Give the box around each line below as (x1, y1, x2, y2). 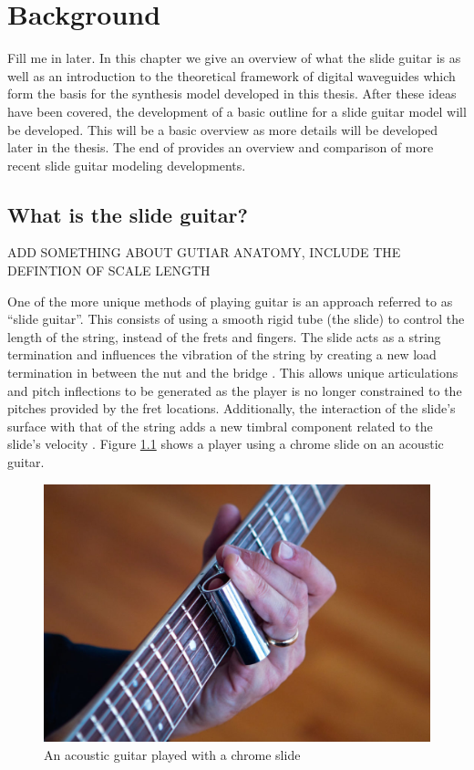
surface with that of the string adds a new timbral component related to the (7, 416, 433, 435)
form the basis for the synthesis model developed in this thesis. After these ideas (7, 84, 457, 103)
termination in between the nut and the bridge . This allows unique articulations (7, 363, 459, 382)
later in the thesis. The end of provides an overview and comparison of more (7, 138, 434, 157)
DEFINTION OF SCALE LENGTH (7, 261, 211, 280)
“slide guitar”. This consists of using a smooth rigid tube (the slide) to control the (7, 309, 465, 328)
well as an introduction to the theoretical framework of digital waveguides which (7, 66, 456, 85)
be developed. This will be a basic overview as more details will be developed (7, 120, 438, 139)
